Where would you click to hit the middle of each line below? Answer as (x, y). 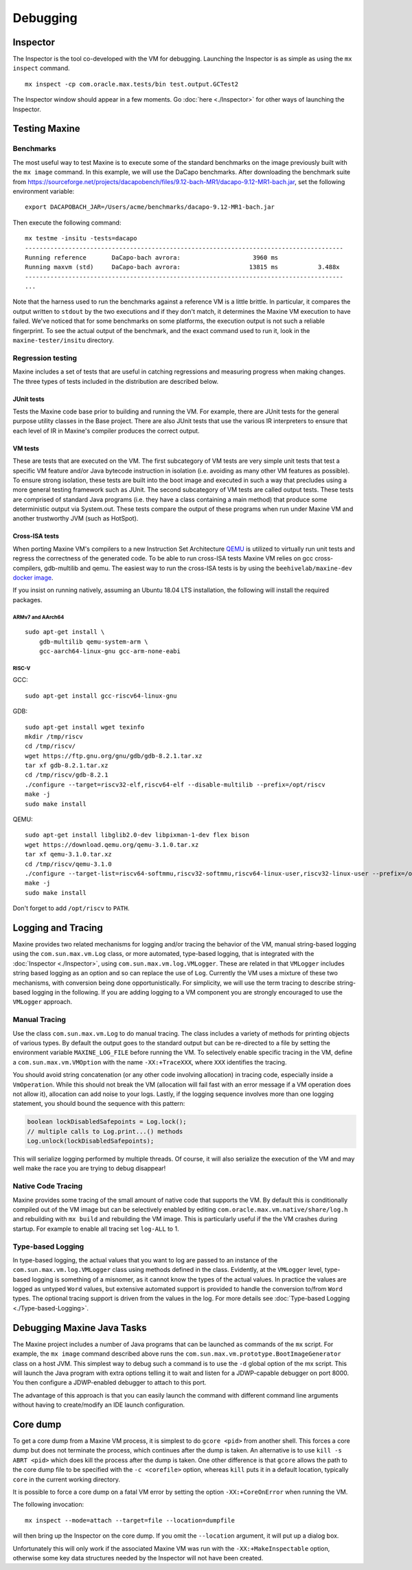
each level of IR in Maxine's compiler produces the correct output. (106, 431)
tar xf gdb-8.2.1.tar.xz (67, 765)
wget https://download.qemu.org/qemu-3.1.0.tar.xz (112, 844)
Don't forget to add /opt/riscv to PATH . (71, 908)
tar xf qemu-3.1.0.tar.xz (69, 854)
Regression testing (45, 358)
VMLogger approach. (43, 1002)
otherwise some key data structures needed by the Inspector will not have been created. (138, 1558)
